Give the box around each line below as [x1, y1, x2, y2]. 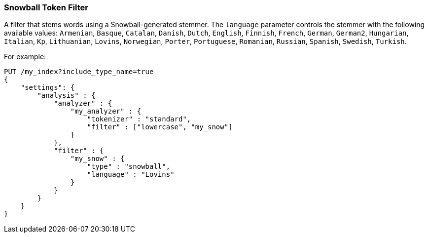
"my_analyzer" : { [70, 107, 142, 116]
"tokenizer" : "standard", [87, 115, 191, 123]
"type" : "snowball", [87, 162, 171, 171]
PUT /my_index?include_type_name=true [4, 68, 154, 76]
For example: [4, 52, 46, 61]
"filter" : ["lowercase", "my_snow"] [87, 123, 233, 131]
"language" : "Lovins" [87, 170, 175, 179]
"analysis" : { [37, 91, 96, 100]
